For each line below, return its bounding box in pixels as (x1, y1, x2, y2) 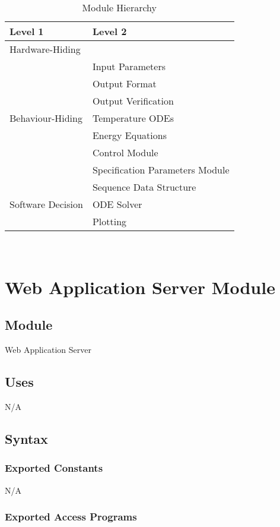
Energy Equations (92, 128, 167, 142)
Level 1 (9, 24, 44, 38)
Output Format (92, 77, 157, 90)
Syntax (5, 429, 48, 447)
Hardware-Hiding (9, 42, 81, 56)
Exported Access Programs (5, 509, 137, 524)
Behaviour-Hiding (9, 111, 82, 125)
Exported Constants (5, 460, 103, 475)
